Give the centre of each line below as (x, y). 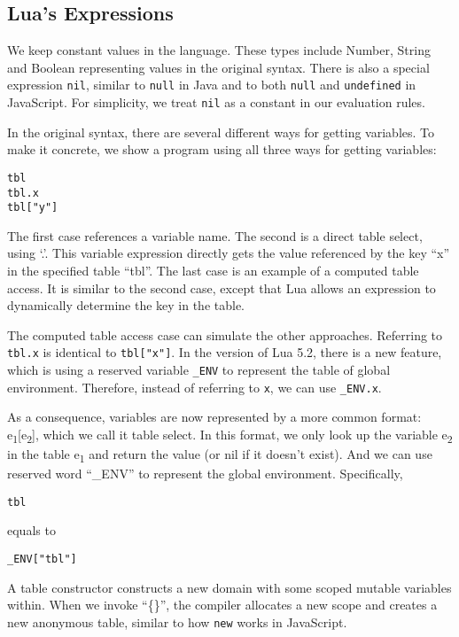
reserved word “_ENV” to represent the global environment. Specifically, (205, 474)
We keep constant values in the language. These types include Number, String (219, 50)
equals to (31, 530)
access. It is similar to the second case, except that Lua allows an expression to (222, 287)
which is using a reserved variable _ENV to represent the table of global (199, 370)
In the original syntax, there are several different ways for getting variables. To (221, 132)
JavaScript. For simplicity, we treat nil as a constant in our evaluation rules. (216, 102)
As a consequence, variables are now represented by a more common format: (214, 417)
